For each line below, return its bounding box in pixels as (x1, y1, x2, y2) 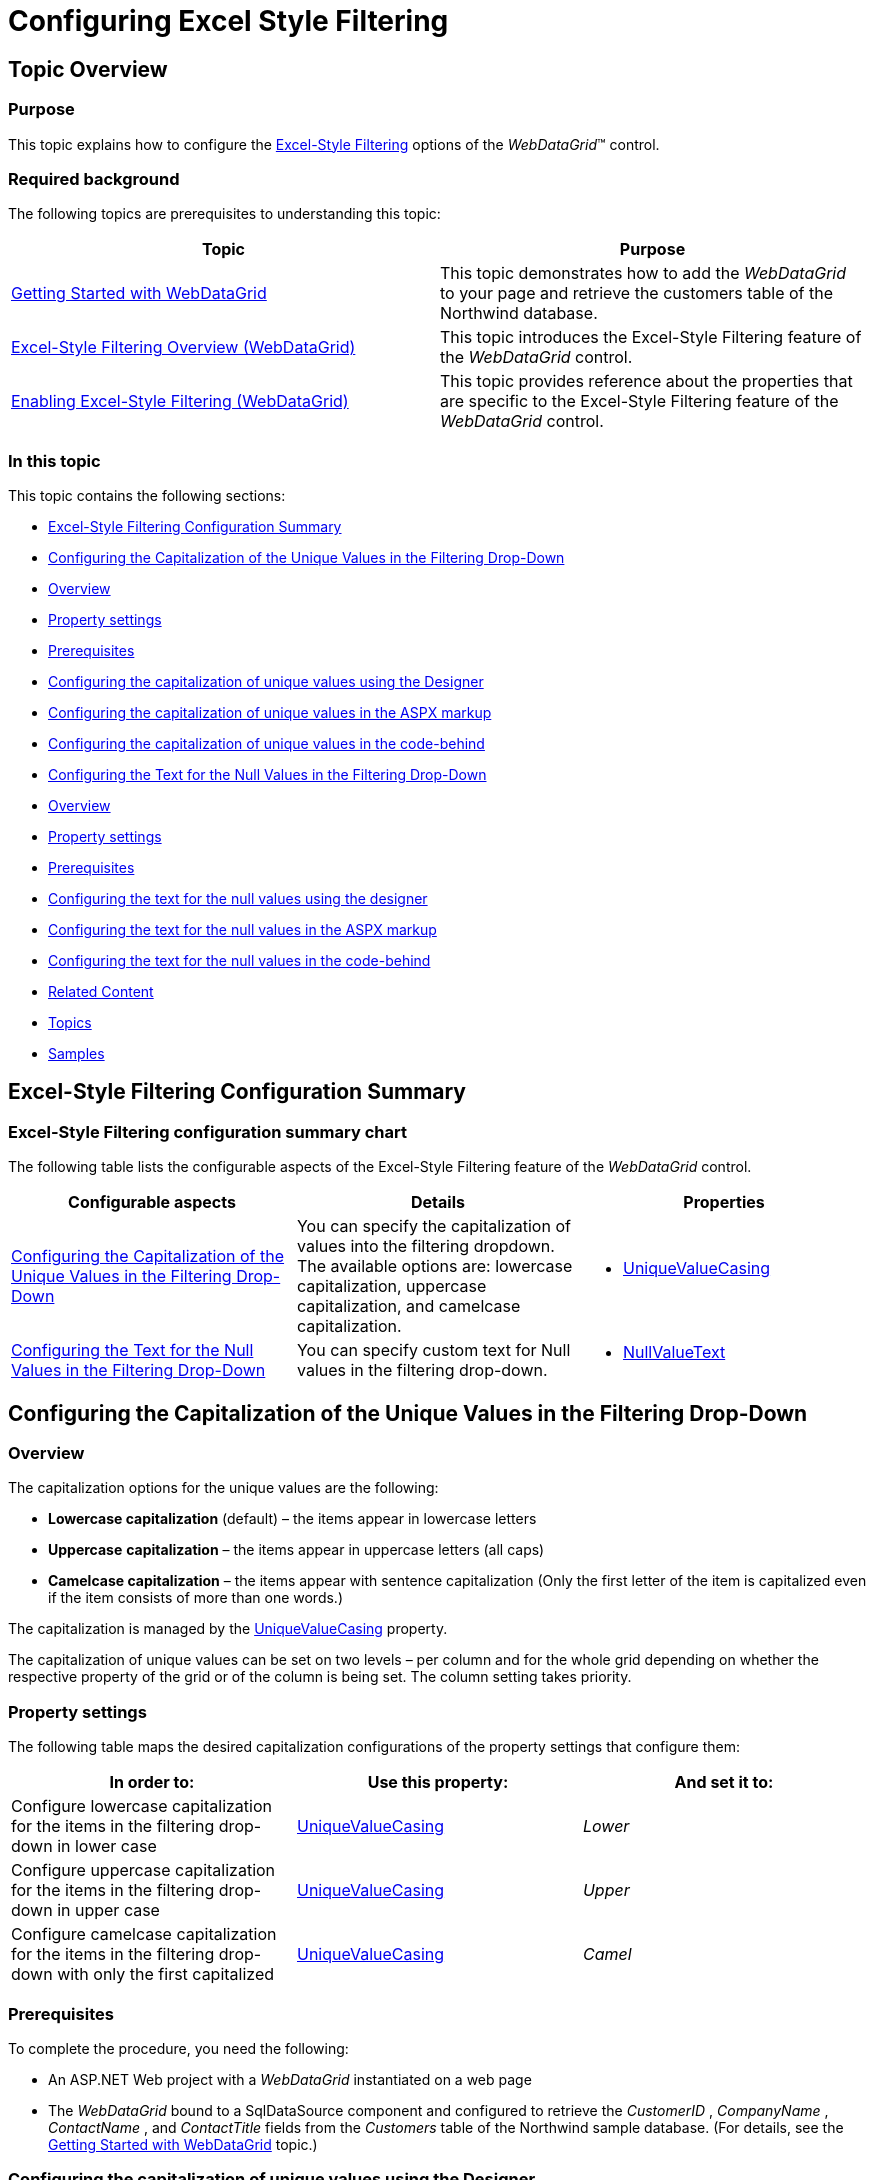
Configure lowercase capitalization (11, 1796, 272, 1817)
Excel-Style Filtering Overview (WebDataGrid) (11, 337, 356, 358)
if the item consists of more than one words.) (48, 1589, 344, 1607)
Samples (48, 1045, 105, 1063)
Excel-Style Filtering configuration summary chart (8, 1121, 407, 1142)
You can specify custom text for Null (296, 1340, 571, 1361)
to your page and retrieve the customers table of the (440, 283, 834, 304)
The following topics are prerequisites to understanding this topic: (8, 205, 441, 223)
